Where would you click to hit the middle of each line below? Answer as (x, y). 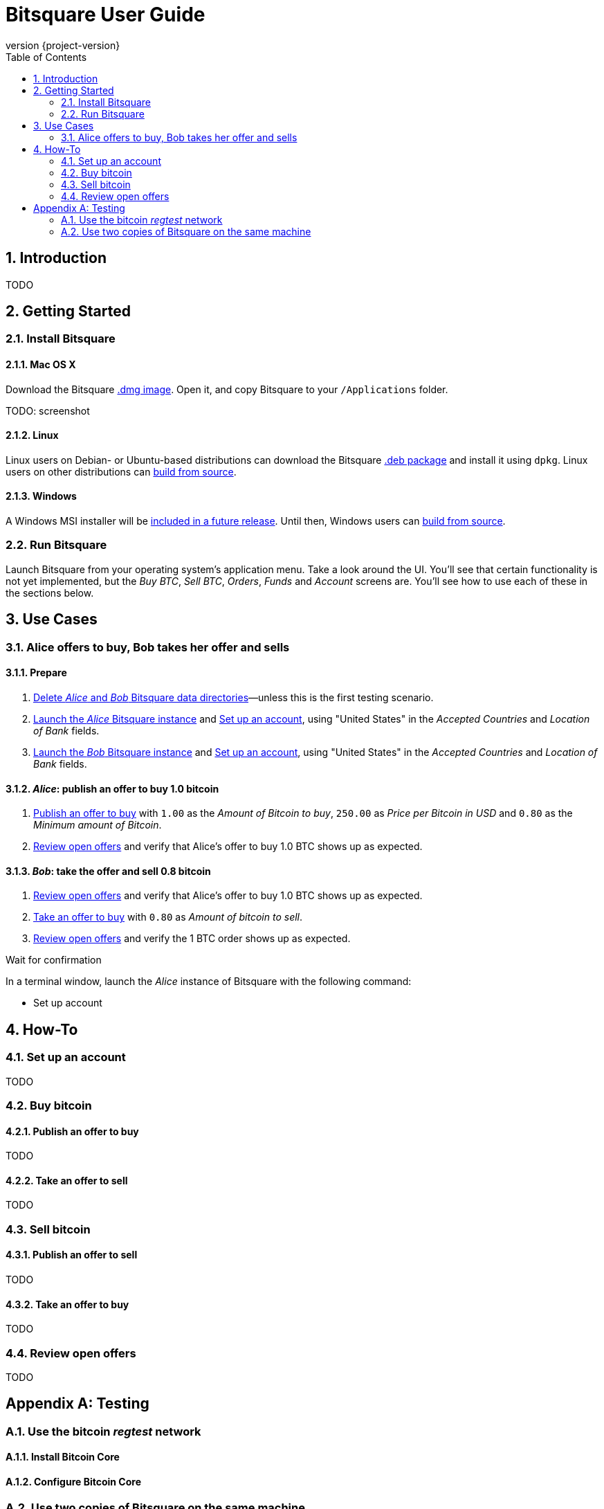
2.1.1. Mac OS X (41, 365)
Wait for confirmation (54, 960)
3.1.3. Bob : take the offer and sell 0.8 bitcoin (108, 871)
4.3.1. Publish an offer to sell (72, 1255)
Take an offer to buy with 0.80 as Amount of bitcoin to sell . (168, 917)
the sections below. (50, 593)
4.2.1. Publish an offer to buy (72, 1131)
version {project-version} (63, 45)
